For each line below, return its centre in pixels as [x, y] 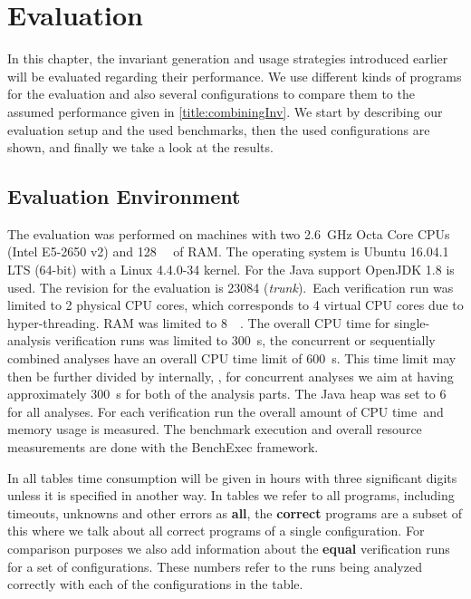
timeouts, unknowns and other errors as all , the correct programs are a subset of [235, 512]
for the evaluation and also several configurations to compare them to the [211, 94]
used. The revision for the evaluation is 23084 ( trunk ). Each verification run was [231, 287]
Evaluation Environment [124, 196]
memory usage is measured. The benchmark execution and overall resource [215, 429]
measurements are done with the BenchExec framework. [163, 447]
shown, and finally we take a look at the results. [140, 147]
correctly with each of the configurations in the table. [155, 584]
